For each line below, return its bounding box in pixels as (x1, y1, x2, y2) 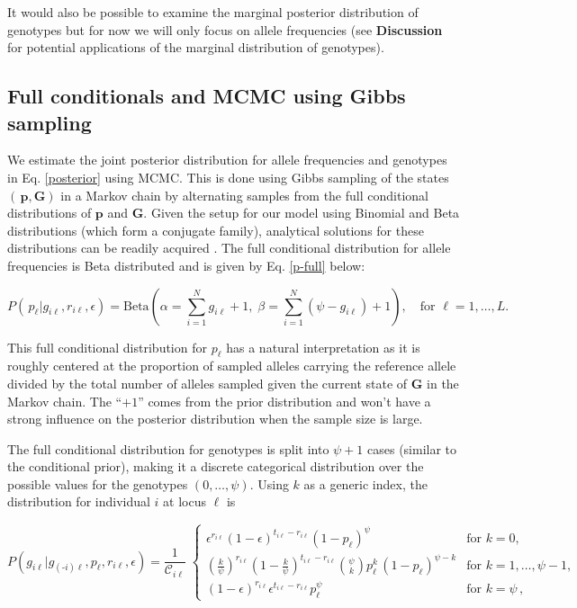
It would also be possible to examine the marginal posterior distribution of (7, 3, 419, 21)
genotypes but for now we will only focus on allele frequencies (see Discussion (7, 20, 443, 39)
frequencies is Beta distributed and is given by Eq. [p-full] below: (7, 255, 365, 274)
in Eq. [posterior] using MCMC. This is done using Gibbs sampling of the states (7, 167, 449, 186)
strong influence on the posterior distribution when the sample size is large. (7, 409, 423, 428)
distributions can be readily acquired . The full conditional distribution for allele (7, 238, 451, 257)
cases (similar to (367, 439, 457, 458)
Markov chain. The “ (7, 391, 122, 410)
